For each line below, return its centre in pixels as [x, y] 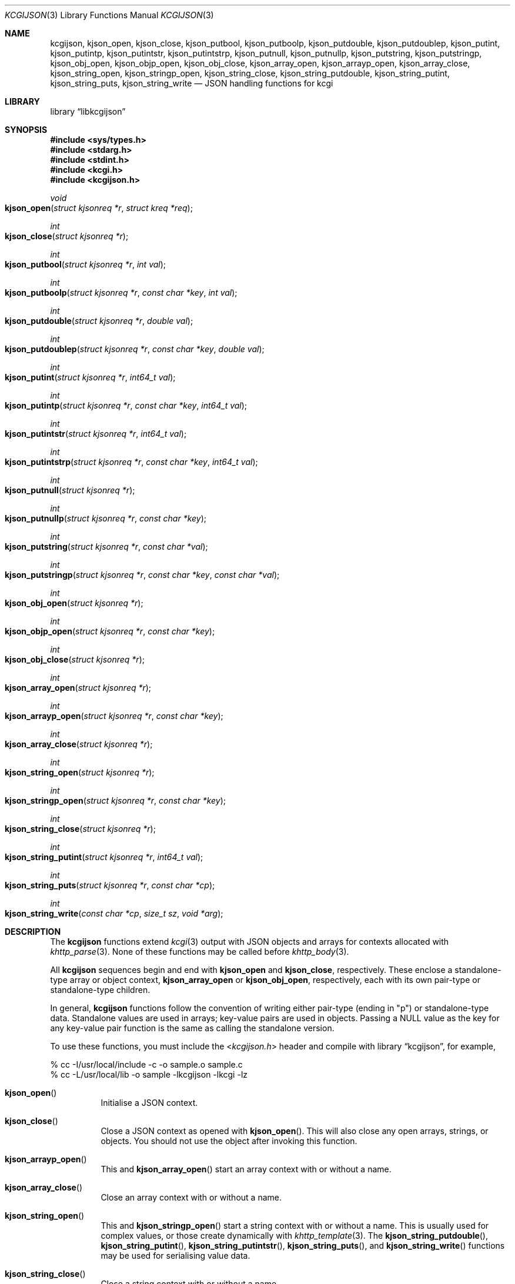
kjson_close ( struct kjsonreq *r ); [67, 236]
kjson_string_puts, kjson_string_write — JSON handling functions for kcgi [192, 83]
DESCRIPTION [33, 932]
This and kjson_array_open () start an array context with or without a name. [246, 1169]
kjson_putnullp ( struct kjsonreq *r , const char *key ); [106, 518]
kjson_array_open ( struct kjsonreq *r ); [78, 688]
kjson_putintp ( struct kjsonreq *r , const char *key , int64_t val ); [126, 405]
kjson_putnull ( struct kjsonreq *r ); [70, 490]
